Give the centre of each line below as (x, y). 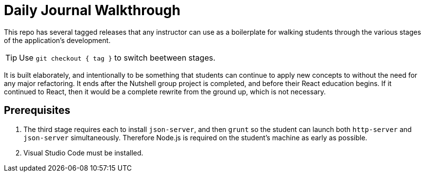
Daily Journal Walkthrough (92, 10)
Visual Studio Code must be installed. (83, 153)
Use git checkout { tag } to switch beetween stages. (117, 57)
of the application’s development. (57, 40)
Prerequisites (37, 110)
